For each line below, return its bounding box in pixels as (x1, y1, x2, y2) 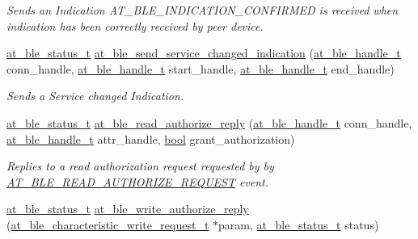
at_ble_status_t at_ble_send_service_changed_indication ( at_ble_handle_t (6, 44, 401, 61)
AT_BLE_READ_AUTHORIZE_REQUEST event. (6, 173, 269, 190)
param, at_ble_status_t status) (218, 216, 379, 233)
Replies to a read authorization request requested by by (6, 157, 274, 174)
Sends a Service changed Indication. (6, 87, 184, 104)
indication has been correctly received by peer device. (6, 17, 264, 34)
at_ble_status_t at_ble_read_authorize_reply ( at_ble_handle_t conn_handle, (6, 114, 412, 131)
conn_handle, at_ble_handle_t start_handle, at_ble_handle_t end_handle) (6, 60, 395, 77)
